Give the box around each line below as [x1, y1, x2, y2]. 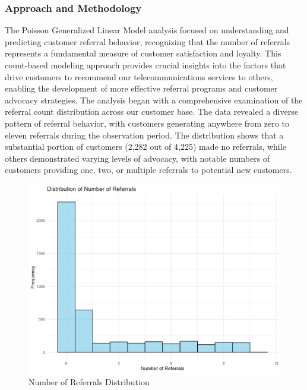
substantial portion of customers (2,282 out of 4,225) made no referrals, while [5, 140, 286, 153]
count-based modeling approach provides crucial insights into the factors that [5, 59, 286, 71]
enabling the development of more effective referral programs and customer [5, 82, 278, 95]
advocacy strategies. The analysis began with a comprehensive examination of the [5, 93, 303, 106]
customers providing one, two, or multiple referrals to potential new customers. [5, 163, 292, 176]
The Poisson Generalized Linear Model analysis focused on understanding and [5, 24, 289, 36]
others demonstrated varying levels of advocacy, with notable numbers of [5, 152, 270, 164]
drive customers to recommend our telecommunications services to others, [5, 70, 273, 83]
